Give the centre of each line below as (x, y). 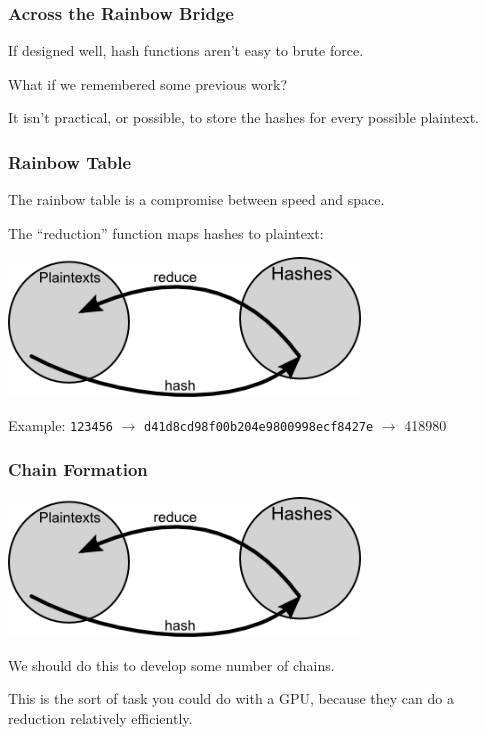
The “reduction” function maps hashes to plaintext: (166, 232)
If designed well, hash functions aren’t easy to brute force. (186, 50)
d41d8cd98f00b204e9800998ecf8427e (259, 426)
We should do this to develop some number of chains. (171, 664)
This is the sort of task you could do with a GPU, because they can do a (231, 698)
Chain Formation (78, 469)
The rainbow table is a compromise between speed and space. (196, 199)
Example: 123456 (60, 424)
